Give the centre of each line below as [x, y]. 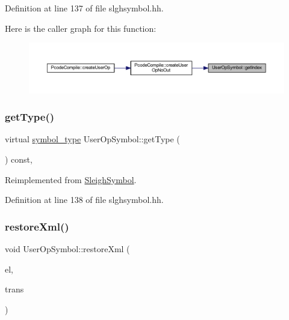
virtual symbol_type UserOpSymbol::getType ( [92, 139]
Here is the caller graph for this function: [81, 28]
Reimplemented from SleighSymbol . [71, 179]
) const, [19, 159]
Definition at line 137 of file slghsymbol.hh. [84, 8]
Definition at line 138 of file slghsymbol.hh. [84, 200]
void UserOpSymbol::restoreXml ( [67, 249]
